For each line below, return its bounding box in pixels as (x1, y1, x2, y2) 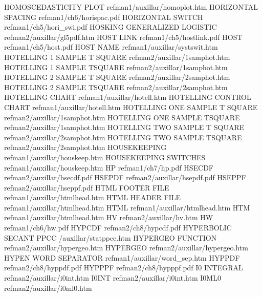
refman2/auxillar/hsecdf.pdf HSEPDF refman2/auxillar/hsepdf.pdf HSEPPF (4, 172, 246, 183)
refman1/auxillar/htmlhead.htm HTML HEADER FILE (4, 192, 181, 203)
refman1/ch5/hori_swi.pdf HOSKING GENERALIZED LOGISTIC (4, 22, 217, 32)
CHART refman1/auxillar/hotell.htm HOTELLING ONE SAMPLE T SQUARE (4, 101, 258, 112)
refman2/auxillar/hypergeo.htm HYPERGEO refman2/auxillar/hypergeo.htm (4, 242, 248, 253)
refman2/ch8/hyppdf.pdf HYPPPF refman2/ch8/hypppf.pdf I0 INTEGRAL (4, 262, 243, 273)
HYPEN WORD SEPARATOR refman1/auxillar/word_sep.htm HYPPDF (4, 252, 240, 263)
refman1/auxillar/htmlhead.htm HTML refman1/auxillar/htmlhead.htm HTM (4, 202, 250, 213)
